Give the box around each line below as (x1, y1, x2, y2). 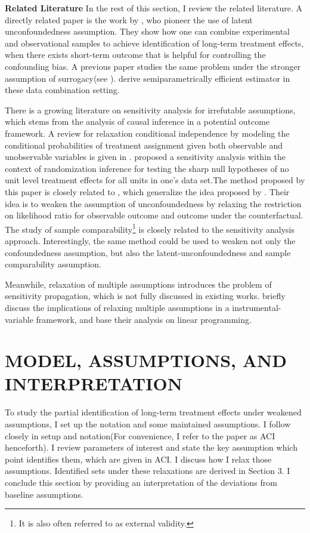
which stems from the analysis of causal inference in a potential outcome (5, 115, 270, 128)
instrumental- (232, 301, 281, 313)
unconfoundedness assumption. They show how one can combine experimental (5, 25, 290, 38)
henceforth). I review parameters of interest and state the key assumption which (5, 441, 297, 454)
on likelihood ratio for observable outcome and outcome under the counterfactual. (5, 209, 303, 221)
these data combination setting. (5, 84, 120, 96)
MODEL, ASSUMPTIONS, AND (5, 348, 287, 372)
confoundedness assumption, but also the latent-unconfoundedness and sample (5, 246, 291, 258)
